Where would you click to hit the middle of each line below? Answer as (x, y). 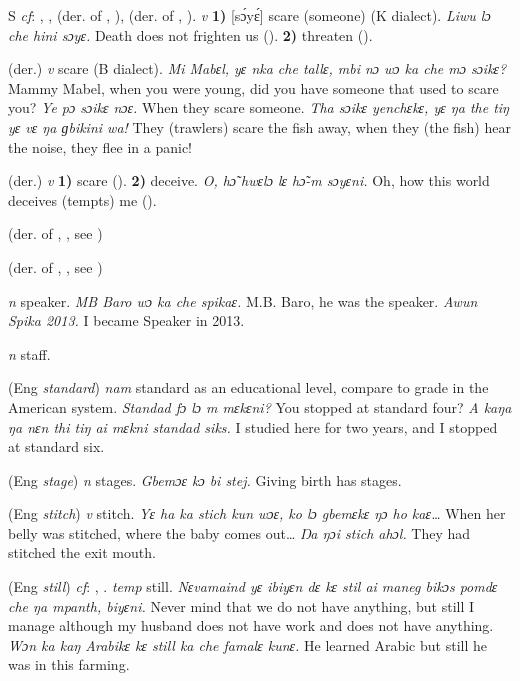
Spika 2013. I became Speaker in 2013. (126, 320)
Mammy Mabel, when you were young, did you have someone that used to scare (253, 87)
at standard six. (56, 446)
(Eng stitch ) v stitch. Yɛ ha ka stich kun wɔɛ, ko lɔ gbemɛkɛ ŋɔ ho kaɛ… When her (257, 513)
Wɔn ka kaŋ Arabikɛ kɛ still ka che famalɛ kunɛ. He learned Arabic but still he (247, 644)
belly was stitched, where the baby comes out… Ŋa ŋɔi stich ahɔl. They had (239, 532)
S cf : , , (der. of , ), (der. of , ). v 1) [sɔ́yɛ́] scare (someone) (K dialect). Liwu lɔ (249, 15)
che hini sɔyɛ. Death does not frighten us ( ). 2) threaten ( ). (190, 34)
